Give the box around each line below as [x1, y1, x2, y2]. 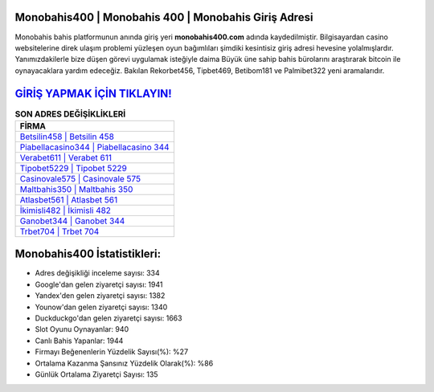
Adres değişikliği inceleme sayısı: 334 [35, 268, 160, 278]
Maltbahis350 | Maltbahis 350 [19, 183, 133, 194]
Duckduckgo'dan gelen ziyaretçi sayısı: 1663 [35, 313, 182, 323]
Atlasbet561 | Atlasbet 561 [19, 194, 118, 205]
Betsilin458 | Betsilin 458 [19, 131, 114, 142]
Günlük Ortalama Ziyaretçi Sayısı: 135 [35, 370, 158, 379]
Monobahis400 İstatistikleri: [14, 247, 161, 261]
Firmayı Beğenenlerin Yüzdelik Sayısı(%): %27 [35, 347, 189, 357]
